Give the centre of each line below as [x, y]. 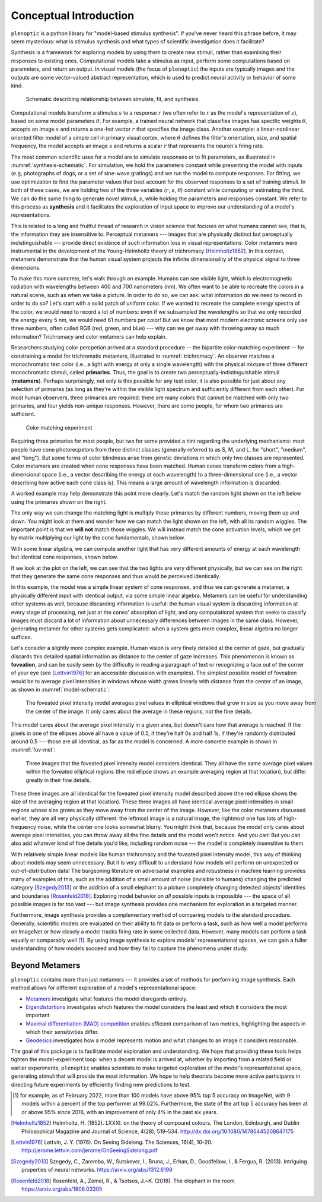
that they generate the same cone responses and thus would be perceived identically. [116, 576]
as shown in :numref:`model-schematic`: [60, 690]
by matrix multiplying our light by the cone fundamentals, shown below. [98, 538]
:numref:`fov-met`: [33, 750]
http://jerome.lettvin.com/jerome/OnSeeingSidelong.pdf [90, 1150]
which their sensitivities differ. [62, 1032]
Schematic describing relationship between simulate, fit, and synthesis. [113, 99]
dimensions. [26, 267]
